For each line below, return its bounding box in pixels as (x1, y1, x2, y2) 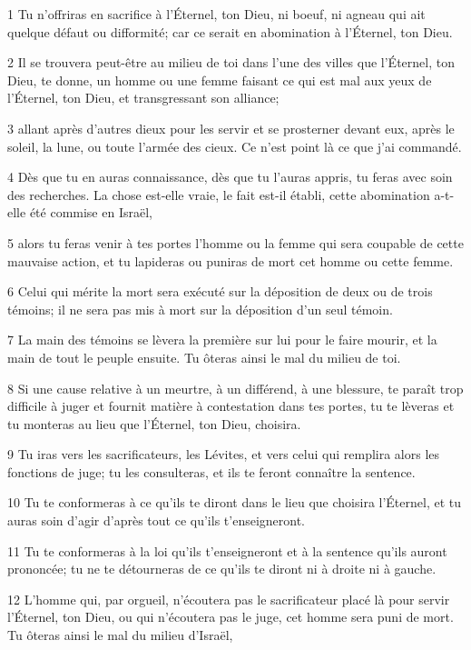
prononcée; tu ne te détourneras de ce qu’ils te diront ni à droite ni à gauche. (7, 559, 437, 578)
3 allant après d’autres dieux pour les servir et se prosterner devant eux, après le (7, 118, 455, 137)
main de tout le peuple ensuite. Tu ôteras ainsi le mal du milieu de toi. (7, 347, 401, 366)
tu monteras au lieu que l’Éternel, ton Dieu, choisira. (7, 414, 301, 433)
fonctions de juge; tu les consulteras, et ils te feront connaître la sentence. (7, 462, 416, 481)
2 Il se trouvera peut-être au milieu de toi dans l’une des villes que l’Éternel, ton (7, 53, 455, 72)
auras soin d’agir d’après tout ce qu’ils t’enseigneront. (7, 511, 306, 530)
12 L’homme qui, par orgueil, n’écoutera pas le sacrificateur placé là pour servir (7, 589, 450, 608)
